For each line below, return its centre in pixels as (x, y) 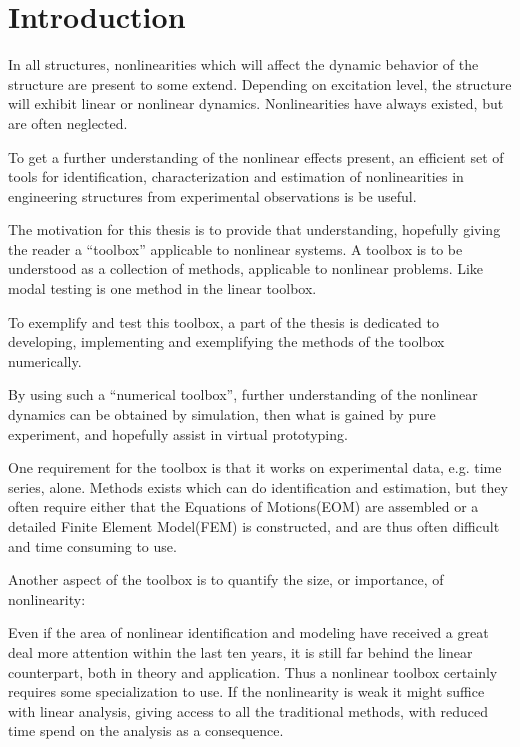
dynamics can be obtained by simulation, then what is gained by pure (222, 414)
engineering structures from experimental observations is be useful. (212, 195)
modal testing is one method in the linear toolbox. (162, 288)
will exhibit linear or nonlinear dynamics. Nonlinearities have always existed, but (256, 103)
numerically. (45, 360)
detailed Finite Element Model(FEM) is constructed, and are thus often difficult (254, 526)
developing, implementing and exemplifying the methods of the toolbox (226, 341)
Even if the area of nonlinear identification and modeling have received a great (248, 632)
